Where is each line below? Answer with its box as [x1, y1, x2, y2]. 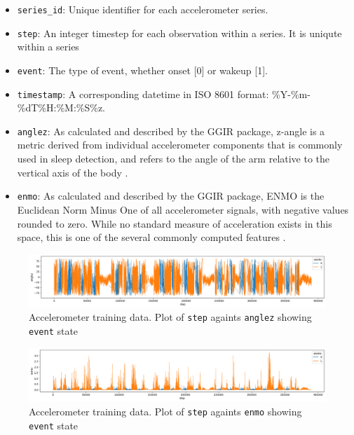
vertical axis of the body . [17, 165, 128, 179]
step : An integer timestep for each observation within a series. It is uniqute [17, 25, 342, 40]
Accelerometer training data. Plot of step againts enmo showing [29, 403, 302, 418]
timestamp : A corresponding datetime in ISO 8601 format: [17, 86, 269, 101]
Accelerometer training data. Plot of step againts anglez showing [29, 310, 312, 324]
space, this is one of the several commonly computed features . [17, 230, 286, 244]
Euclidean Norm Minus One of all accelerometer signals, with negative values [17, 202, 349, 216]
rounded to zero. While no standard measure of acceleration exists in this [17, 216, 332, 230]
